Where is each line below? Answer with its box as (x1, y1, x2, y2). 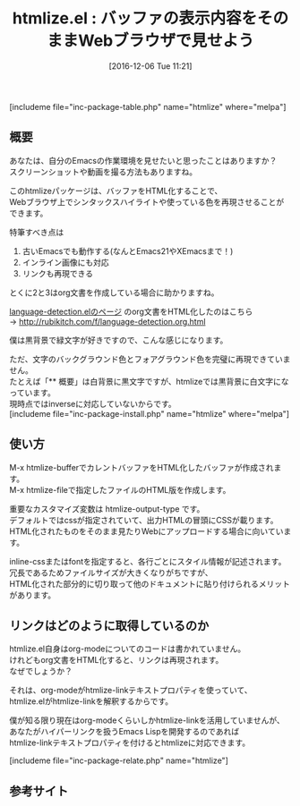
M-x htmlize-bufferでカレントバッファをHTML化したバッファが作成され (9, 462, 275, 472)
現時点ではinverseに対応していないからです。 (9, 398, 176, 409)
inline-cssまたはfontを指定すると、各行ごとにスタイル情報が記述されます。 (9, 556, 287, 566)
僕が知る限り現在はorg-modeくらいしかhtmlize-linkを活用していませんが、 (9, 715, 285, 725)
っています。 (9, 386, 56, 398)
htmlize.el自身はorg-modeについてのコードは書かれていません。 (9, 643, 246, 654)
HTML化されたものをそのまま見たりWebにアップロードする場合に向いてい (9, 525, 284, 537)
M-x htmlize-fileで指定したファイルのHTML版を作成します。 (9, 484, 231, 495)
